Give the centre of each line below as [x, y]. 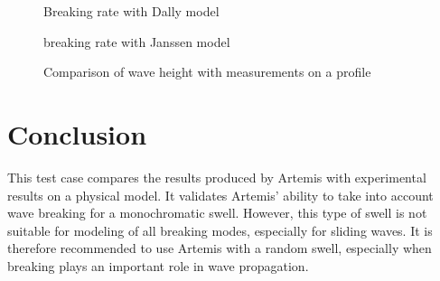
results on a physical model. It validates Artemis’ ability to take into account [220, 195]
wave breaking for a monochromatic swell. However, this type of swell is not [217, 213]
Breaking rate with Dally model [131, 11]
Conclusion [77, 133]
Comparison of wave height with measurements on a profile [207, 72]
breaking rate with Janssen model [137, 41]
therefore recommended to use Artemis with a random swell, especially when [220, 248]
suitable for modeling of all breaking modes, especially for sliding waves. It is [220, 230]
